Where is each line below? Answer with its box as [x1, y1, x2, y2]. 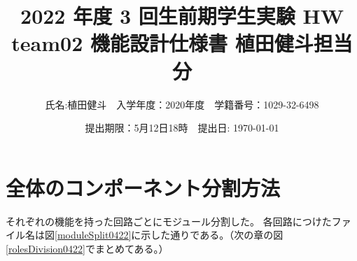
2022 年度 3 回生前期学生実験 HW [20, 1, 344, 30]
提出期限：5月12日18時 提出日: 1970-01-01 [85, 120, 279, 135]
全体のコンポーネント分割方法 [6, 173, 281, 202]
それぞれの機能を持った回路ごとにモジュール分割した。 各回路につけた [6, 213, 332, 228]
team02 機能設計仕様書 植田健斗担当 [11, 29, 353, 57]
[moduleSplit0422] [55, 227, 132, 242]
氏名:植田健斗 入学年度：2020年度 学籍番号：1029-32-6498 [45, 97, 319, 111]
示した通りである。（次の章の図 [141, 227, 283, 242]
